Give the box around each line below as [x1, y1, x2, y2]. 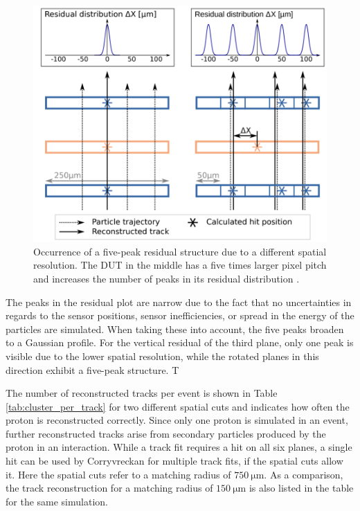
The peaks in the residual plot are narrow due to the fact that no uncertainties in [6, 294, 352, 309]
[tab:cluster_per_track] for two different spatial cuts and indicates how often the [6, 399, 350, 413]
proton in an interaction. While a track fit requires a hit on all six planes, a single [6, 440, 352, 454]
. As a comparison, [264, 467, 343, 481]
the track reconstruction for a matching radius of [6, 481, 213, 495]
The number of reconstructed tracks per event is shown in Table [6, 386, 278, 400]
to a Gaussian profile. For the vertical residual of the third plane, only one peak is [6, 335, 354, 350]
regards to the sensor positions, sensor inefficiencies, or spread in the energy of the [6, 308, 354, 323]
